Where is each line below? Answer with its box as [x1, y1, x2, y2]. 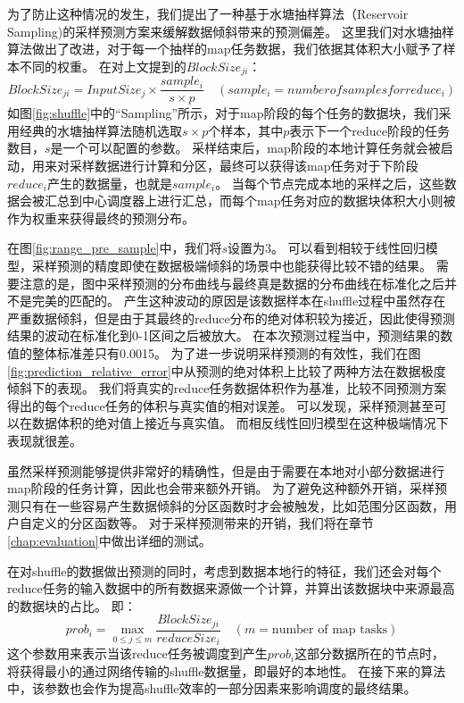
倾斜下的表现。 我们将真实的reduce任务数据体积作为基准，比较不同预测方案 [7, 379, 447, 398]
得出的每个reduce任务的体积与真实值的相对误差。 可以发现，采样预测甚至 [7, 396, 435, 414]
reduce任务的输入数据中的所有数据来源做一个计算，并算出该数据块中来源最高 [7, 579, 455, 598]
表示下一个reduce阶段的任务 [289, 121, 450, 139]
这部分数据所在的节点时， [294, 644, 445, 663]
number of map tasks [271, 623, 388, 637]
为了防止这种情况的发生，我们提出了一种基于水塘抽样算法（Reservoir [7, 4, 409, 22]
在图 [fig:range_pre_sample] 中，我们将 [7, 239, 222, 257]
